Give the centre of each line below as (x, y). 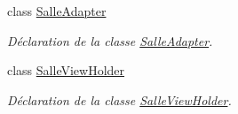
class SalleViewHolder (66, 70)
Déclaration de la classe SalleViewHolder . (119, 99)
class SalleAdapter (57, 11)
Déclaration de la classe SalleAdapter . (110, 40)
